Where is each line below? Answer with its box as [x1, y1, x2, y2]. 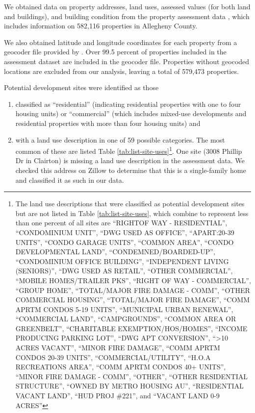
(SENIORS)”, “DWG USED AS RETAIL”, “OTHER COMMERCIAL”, [15, 266, 233, 276]
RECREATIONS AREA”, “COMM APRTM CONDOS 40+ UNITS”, [15, 362, 226, 372]
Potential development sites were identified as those [4, 82, 159, 93]
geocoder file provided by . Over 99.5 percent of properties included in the [4, 47, 227, 57]
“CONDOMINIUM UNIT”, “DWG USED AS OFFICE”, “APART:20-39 [15, 227, 234, 237]
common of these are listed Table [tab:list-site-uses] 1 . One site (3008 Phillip [15, 145, 242, 156]
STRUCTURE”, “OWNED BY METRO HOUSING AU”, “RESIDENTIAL [15, 381, 244, 391]
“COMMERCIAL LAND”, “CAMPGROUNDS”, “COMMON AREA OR [15, 314, 236, 324]
